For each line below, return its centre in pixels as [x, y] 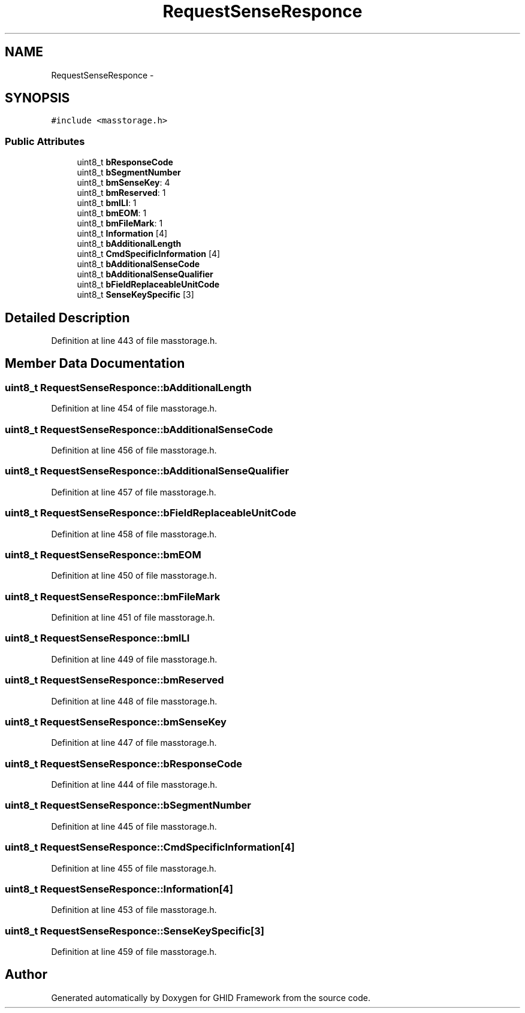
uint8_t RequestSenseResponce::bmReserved [114, 680]
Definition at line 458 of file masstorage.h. [134, 534]
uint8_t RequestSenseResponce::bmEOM [103, 554]
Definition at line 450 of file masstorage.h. [134, 576]
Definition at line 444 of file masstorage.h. [134, 784]
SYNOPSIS [37, 98]
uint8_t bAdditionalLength [129, 244]
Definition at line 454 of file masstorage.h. [134, 409]
